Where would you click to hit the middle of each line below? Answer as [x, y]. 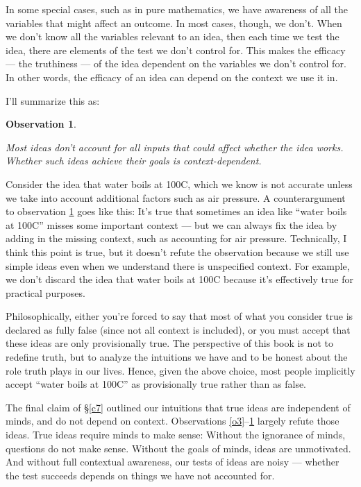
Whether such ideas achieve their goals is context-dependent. [134, 161]
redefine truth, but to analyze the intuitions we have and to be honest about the [177, 357]
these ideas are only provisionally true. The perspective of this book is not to [169, 343]
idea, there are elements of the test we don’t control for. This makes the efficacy [176, 50]
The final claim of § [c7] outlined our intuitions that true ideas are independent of [178, 407]
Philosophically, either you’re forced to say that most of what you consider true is [179, 316]
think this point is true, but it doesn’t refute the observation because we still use [177, 251]
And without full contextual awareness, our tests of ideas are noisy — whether [173, 462]
